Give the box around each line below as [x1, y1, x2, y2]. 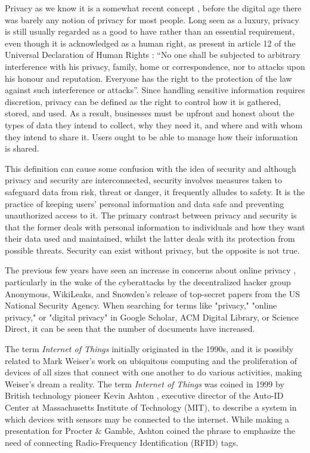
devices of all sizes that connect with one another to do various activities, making [5, 366, 302, 378]
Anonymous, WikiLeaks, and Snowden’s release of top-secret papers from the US [5, 287, 300, 300]
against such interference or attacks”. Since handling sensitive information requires [5, 84, 305, 96]
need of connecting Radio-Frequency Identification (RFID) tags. [5, 436, 238, 448]
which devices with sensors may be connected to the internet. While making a [5, 412, 290, 425]
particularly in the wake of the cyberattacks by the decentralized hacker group [5, 276, 291, 288]
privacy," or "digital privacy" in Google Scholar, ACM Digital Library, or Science [5, 310, 299, 323]
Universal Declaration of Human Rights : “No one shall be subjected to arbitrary [5, 48, 300, 61]
